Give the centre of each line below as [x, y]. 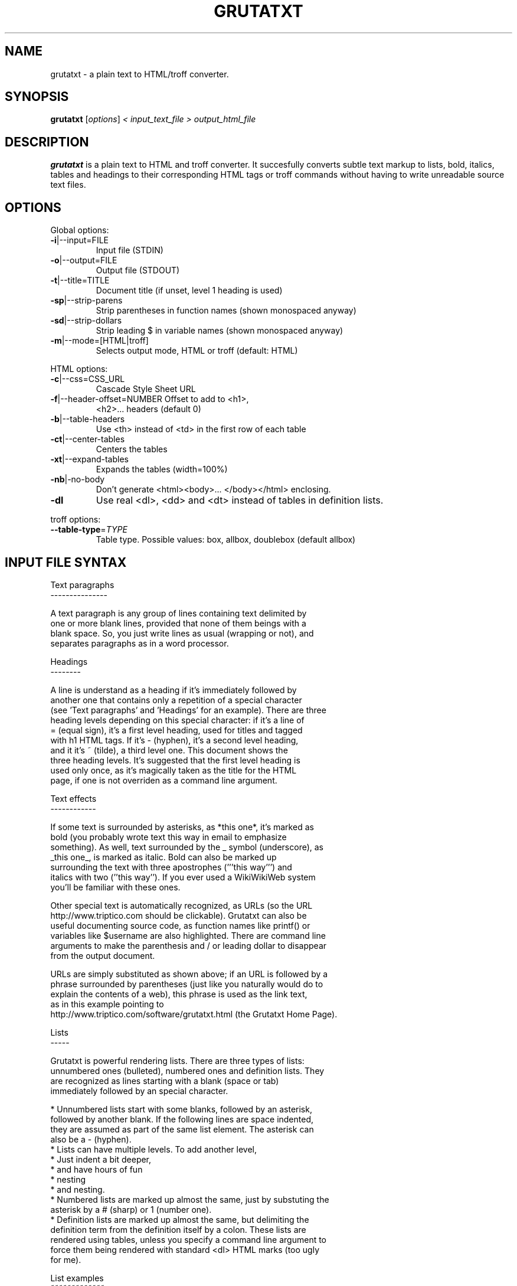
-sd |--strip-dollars [86, 321]
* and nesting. [78, 1189]
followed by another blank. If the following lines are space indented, [182, 1119]
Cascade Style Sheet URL [146, 389]
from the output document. [103, 955]
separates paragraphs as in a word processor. [140, 643]
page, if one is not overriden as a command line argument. [164, 780]
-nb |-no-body [78, 479]
